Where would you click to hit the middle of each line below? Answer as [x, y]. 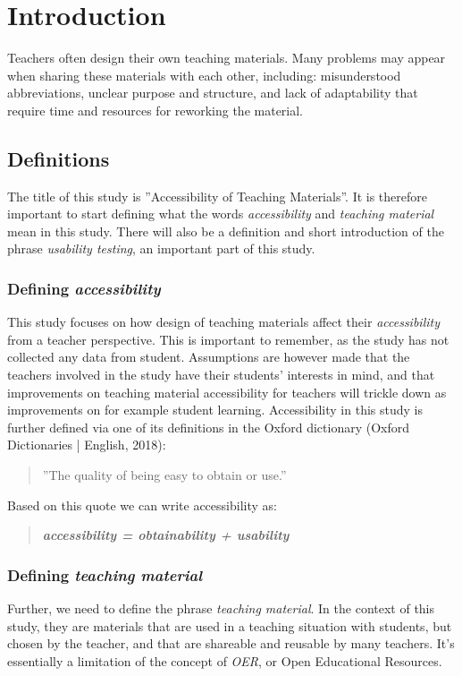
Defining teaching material [105, 574]
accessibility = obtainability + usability [166, 535]
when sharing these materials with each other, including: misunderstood [204, 75]
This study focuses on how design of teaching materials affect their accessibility [223, 322]
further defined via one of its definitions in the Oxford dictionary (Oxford [209, 427]
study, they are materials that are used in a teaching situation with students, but [230, 625]
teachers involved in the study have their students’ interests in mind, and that [221, 375]
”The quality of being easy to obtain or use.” [164, 475]
